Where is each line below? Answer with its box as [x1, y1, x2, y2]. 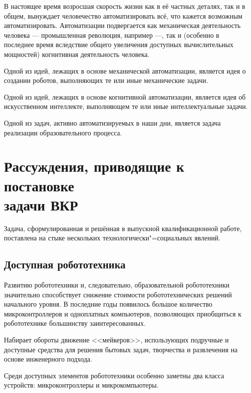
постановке [4, 175, 75, 195]
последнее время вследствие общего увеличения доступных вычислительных [4, 39, 234, 50]
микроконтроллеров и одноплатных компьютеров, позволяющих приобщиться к [4, 308, 242, 318]
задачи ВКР [4, 194, 78, 214]
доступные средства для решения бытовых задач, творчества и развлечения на [4, 344, 238, 354]
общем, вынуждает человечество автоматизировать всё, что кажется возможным [4, 10, 243, 21]
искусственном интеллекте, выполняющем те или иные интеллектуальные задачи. [4, 101, 248, 111]
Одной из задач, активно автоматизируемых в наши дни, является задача [4, 117, 221, 128]
